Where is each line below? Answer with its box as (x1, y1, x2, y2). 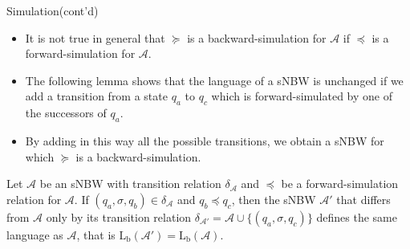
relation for (6, 190, 62, 207)
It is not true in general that (25, 29, 165, 46)
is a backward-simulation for (187, 29, 327, 46)
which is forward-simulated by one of (211, 88, 392, 104)
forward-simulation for (25, 45, 136, 62)
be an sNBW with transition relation (39, 175, 221, 192)
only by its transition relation (46, 208, 192, 225)
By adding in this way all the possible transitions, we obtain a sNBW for (25, 132, 384, 149)
